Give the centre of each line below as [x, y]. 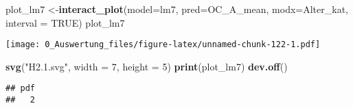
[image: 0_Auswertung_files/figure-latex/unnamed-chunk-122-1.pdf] [163, 45]
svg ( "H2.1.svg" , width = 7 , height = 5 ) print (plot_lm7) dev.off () [147, 66]
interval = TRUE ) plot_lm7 [65, 22]
